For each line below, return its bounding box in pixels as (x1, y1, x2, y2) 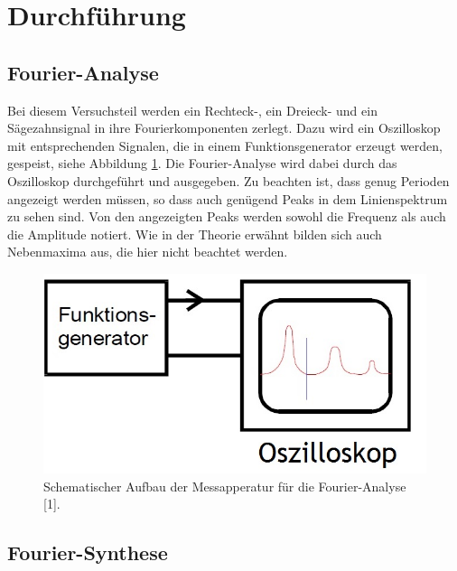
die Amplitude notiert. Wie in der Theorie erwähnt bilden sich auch (7, 224, 382, 243)
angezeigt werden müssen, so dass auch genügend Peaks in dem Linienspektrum (7, 189, 448, 208)
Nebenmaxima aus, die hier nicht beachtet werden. (7, 242, 288, 261)
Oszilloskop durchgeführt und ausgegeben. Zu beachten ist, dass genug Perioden (7, 171, 450, 190)
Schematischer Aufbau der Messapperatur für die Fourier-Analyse (43, 476, 406, 495)
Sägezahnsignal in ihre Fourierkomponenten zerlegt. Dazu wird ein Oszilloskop (7, 118, 441, 137)
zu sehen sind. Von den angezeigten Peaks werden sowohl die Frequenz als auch (7, 207, 446, 226)
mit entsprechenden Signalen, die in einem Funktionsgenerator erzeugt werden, (7, 136, 443, 154)
